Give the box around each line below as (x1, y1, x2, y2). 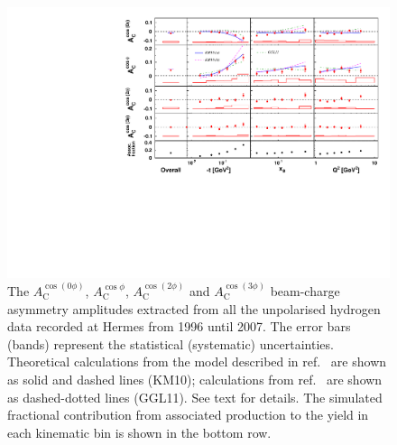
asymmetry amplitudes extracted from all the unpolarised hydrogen (7, 299, 381, 318)
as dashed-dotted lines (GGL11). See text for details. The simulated (7, 387, 383, 406)
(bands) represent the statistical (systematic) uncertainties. (7, 334, 334, 353)
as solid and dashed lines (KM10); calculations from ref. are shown (7, 370, 383, 389)
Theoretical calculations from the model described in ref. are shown (7, 352, 387, 371)
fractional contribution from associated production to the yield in (7, 405, 369, 424)
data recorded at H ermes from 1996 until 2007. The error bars (7, 317, 351, 336)
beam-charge (270, 282, 340, 301)
